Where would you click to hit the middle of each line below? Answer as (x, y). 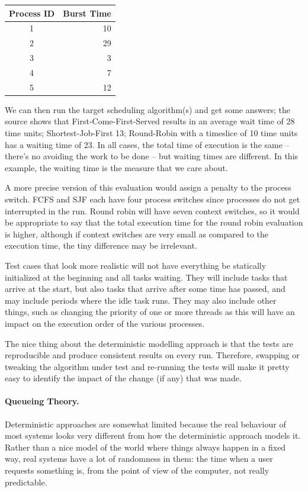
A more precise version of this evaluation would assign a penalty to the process (148, 187)
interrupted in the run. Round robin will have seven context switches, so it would (152, 210)
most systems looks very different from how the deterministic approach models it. (153, 435)
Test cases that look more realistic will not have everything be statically (136, 265)
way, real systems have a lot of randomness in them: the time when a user (139, 459)
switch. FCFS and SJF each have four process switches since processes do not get (153, 199)
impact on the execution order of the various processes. (105, 323)
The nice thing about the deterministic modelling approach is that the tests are (149, 343)
